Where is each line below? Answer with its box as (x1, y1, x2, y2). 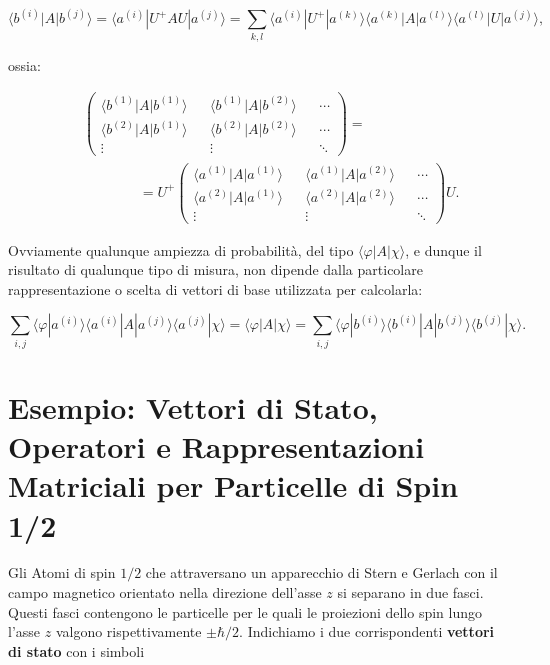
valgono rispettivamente (55, 621, 202, 642)
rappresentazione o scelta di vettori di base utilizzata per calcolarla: (8, 278, 423, 299)
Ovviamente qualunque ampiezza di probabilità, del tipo (8, 239, 354, 260)
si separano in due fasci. (337, 582, 484, 603)
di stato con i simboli (8, 640, 145, 661)
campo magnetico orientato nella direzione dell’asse (8, 582, 322, 603)
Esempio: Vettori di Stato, (8, 386, 378, 427)
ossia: (8, 54, 41, 75)
